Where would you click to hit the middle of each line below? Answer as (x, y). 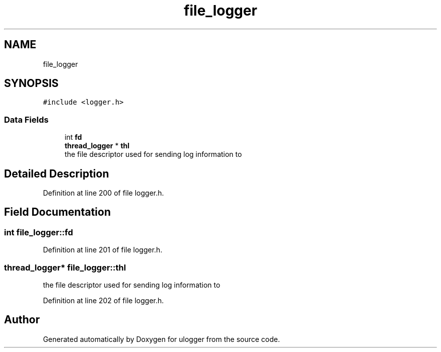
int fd (73, 137)
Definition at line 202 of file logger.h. (103, 300)
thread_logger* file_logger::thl (65, 267)
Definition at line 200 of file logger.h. (103, 193)
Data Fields (26, 119)
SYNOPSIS (31, 83)
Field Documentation (57, 212)
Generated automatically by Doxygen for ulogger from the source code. (161, 339)
